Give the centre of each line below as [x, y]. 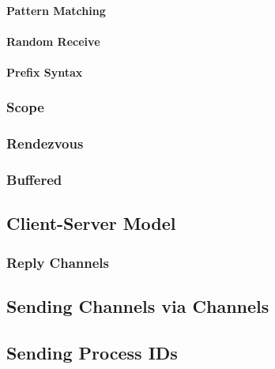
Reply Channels [58, 262]
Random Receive [53, 41]
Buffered [34, 180]
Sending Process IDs [92, 352]
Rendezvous [45, 143]
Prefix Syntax [45, 72]
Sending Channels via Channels [138, 306]
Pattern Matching [56, 10]
